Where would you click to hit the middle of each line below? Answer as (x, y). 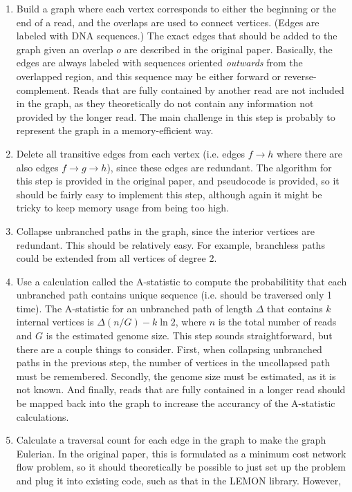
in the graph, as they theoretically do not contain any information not (165, 103)
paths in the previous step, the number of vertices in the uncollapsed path (173, 362)
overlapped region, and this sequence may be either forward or (149, 76)
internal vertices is (55, 322)
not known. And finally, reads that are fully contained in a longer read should (181, 389)
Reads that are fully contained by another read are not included (209, 89)
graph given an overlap (65, 49)
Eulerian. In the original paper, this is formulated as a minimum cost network (181, 453)
